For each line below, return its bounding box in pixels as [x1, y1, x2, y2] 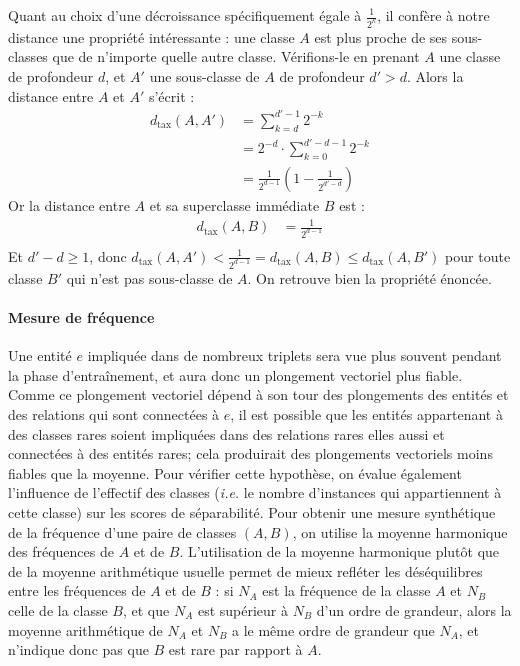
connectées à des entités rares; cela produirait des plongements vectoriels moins [8, 443, 493, 464]
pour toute [445, 245, 511, 266]
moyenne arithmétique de [8, 619, 163, 640]
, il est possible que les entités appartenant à [230, 404, 503, 425]
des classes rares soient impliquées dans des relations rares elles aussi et [8, 423, 445, 444]
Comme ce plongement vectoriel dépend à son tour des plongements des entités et [8, 384, 509, 405]
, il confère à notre [377, 5, 490, 25]
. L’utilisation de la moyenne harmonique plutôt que [179, 541, 500, 562]
